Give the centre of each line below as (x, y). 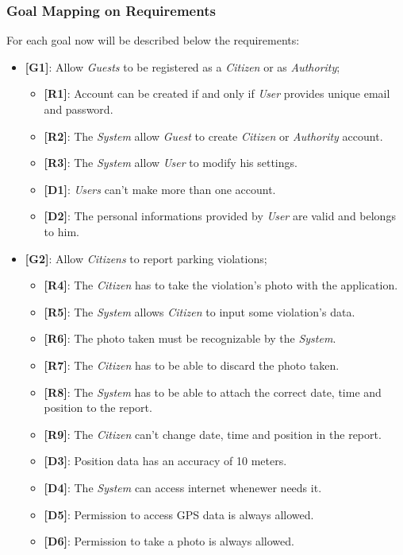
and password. (79, 109)
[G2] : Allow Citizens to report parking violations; (146, 258)
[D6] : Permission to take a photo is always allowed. (169, 541)
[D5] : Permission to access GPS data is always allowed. (179, 514)
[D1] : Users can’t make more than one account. (160, 189)
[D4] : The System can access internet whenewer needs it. (183, 487)
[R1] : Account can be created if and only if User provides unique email (217, 93)
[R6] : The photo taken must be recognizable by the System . (190, 338)
